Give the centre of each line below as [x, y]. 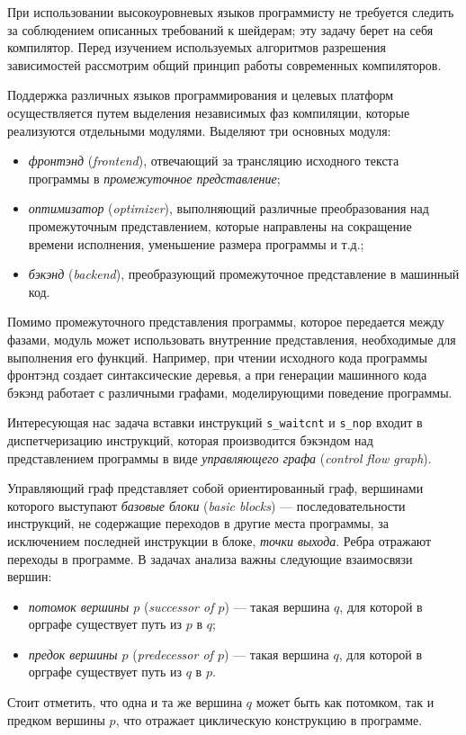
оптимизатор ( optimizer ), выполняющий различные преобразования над [229, 208]
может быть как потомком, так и [345, 702]
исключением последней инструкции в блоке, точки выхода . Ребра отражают [220, 540]
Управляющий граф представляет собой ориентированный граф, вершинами [215, 488]
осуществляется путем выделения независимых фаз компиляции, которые [209, 112]
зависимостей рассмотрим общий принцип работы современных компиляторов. [224, 64]
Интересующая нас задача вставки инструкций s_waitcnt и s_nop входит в [215, 422]
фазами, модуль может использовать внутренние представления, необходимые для [232, 339]
